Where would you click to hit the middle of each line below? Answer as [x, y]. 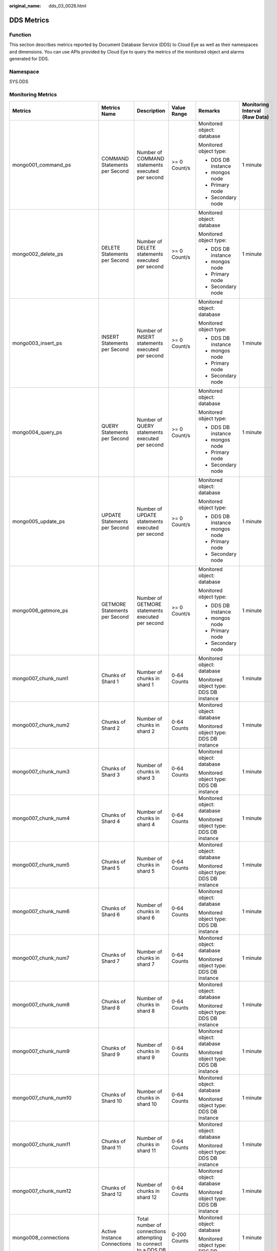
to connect [149, 1244]
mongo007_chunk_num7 [41, 958]
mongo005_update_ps [38, 521]
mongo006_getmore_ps [40, 610]
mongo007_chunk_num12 [42, 1191]
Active [109, 1231]
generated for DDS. [29, 59]
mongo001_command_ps [42, 165]
